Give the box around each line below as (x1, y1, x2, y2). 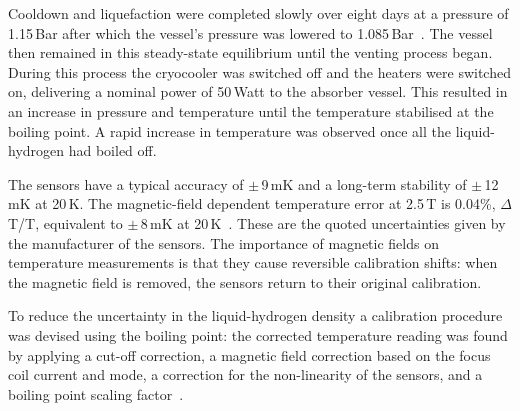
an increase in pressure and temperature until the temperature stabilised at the (8, 100, 494, 121)
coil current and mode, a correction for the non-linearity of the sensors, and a (8, 364, 483, 385)
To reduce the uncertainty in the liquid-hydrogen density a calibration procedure (8, 305, 503, 326)
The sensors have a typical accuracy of (8, 173, 244, 194)
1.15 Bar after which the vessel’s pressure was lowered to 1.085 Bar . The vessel (8, 22, 493, 43)
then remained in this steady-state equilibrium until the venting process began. (8, 42, 493, 63)
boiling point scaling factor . (8, 383, 184, 404)
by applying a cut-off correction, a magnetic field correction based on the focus (8, 344, 491, 365)
